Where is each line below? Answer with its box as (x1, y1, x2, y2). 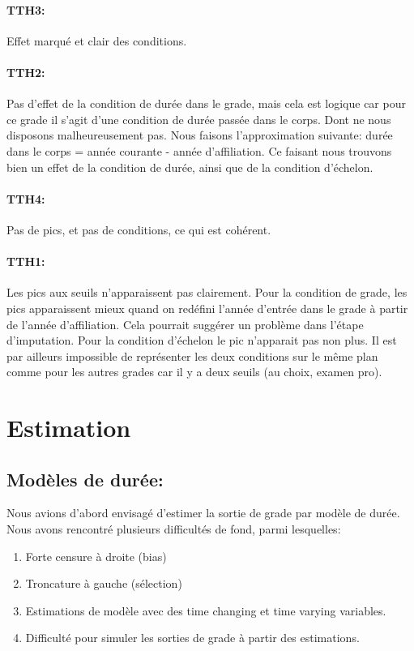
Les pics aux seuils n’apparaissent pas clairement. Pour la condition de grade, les (6, 284, 408, 301)
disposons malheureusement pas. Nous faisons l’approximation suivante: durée (6, 126, 393, 143)
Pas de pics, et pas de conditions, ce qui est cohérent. (6, 221, 271, 238)
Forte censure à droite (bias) (25, 547, 167, 564)
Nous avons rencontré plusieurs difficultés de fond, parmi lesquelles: (6, 520, 341, 538)
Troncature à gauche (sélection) (25, 575, 182, 592)
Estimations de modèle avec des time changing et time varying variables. (25, 602, 386, 619)
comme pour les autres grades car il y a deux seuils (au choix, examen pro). (6, 363, 382, 380)
